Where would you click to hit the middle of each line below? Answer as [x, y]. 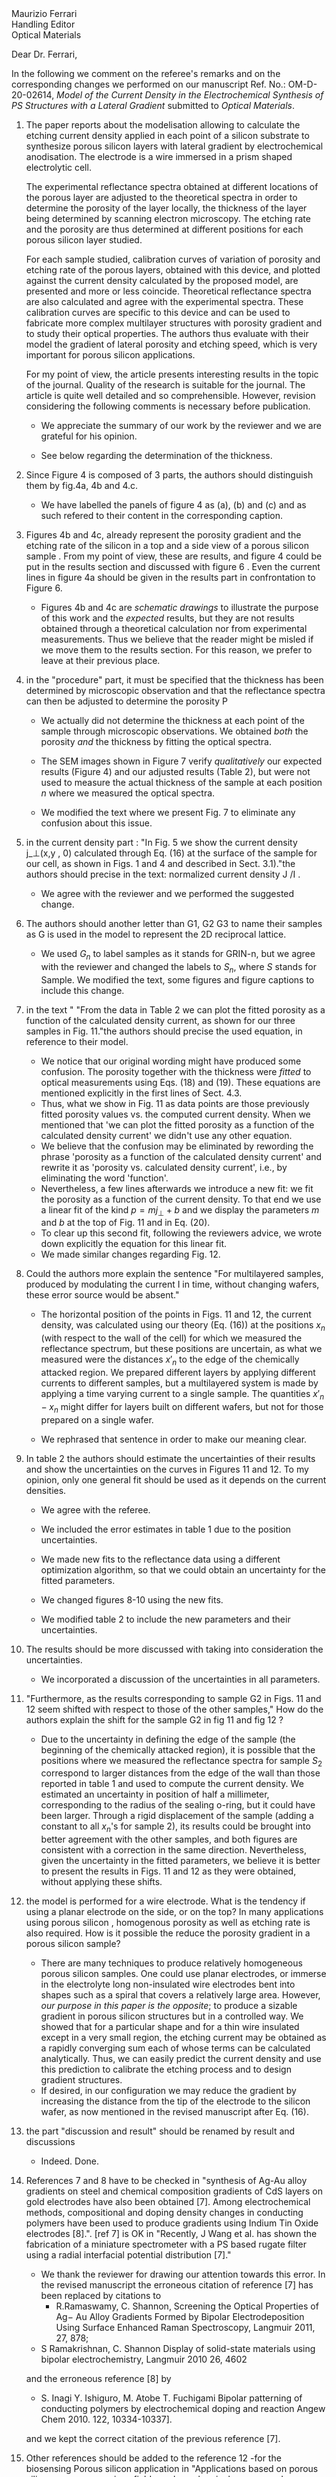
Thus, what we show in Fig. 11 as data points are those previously [175, 1103]
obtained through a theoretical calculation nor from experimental [174, 628]
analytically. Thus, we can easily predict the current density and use [181, 2059]
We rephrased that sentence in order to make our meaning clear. [174, 1439]
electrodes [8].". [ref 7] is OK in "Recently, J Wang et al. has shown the [171, 2234]
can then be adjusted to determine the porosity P [126, 701]
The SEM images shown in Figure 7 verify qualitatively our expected [181, 761]
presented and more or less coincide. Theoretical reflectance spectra [168, 291]
